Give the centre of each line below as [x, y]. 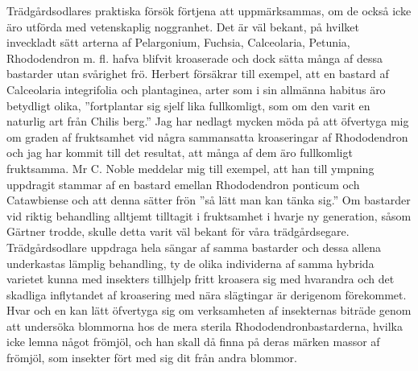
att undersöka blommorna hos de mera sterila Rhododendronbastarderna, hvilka [205, 326]
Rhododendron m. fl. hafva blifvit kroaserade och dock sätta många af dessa [195, 58]
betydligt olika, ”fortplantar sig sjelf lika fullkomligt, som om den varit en [188, 105]
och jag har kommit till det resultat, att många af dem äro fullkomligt [180, 153]
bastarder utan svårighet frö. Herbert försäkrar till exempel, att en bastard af [198, 74]
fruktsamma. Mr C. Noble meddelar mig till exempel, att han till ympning [190, 168]
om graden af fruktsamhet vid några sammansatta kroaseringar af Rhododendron [207, 136]
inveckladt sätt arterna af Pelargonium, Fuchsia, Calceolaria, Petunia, [178, 42]
